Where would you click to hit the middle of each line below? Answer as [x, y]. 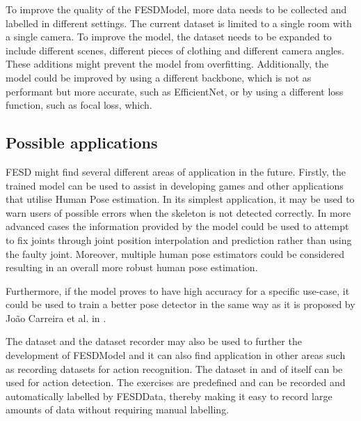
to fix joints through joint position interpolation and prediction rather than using [179, 239]
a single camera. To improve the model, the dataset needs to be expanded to [169, 37]
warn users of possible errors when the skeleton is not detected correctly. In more [178, 212]
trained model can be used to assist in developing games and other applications [175, 185]
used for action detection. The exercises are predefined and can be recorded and [176, 382]
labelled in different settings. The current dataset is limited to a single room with [179, 23]
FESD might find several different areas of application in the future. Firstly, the [176, 171]
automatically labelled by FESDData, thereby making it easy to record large [169, 396]
